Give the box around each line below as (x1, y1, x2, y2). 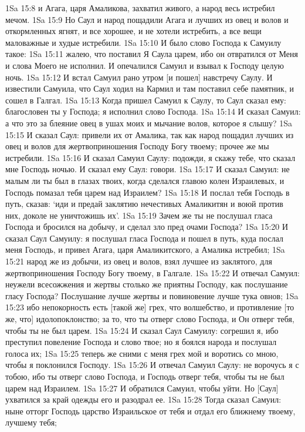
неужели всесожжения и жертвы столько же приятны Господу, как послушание (5, 278, 288, 290)
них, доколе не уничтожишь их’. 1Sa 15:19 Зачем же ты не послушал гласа (5, 209, 273, 221)
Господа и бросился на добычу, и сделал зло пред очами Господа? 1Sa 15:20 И (5, 220, 289, 233)
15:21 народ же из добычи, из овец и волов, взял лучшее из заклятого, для (5, 255, 272, 267)
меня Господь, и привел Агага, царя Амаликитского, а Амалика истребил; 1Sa (5, 243, 285, 256)
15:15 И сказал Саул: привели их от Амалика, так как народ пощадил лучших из (5, 128, 294, 140)
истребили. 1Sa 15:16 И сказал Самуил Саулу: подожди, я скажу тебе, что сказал (5, 151, 296, 163)
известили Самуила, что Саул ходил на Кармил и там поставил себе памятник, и (5, 82, 294, 95)
